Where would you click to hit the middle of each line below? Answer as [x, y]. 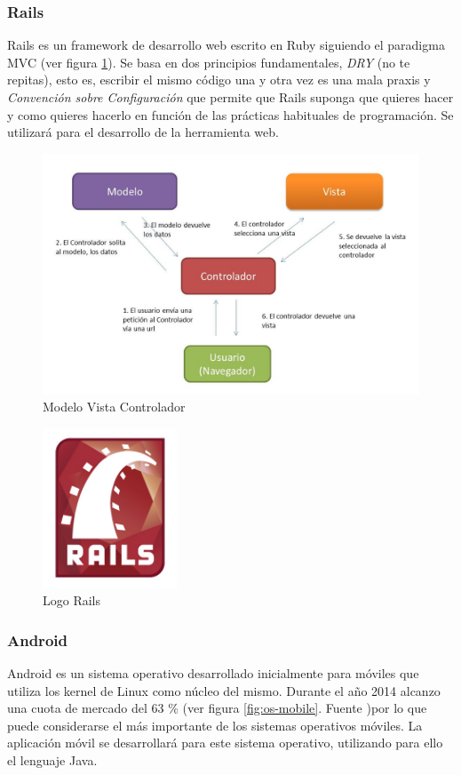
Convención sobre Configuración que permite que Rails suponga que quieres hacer [230, 97]
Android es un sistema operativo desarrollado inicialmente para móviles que [213, 673]
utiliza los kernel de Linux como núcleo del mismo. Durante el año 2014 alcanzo [224, 690]
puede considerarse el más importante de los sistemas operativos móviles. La [215, 725]
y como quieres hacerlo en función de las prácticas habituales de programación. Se [230, 114]
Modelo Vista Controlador [114, 407]
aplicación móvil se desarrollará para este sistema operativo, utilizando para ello [225, 743]
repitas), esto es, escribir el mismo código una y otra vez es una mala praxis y [219, 80]
